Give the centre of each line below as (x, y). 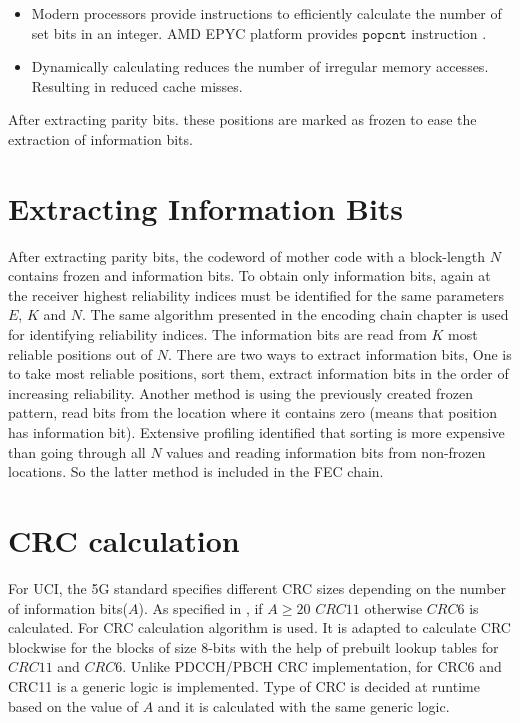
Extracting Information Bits (206, 207)
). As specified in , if (200, 607)
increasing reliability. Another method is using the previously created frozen (240, 392)
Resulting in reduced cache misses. (137, 85)
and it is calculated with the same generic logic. (303, 705)
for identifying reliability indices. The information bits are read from (217, 334)
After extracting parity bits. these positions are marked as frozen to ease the (242, 119)
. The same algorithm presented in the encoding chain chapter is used (295, 314)
